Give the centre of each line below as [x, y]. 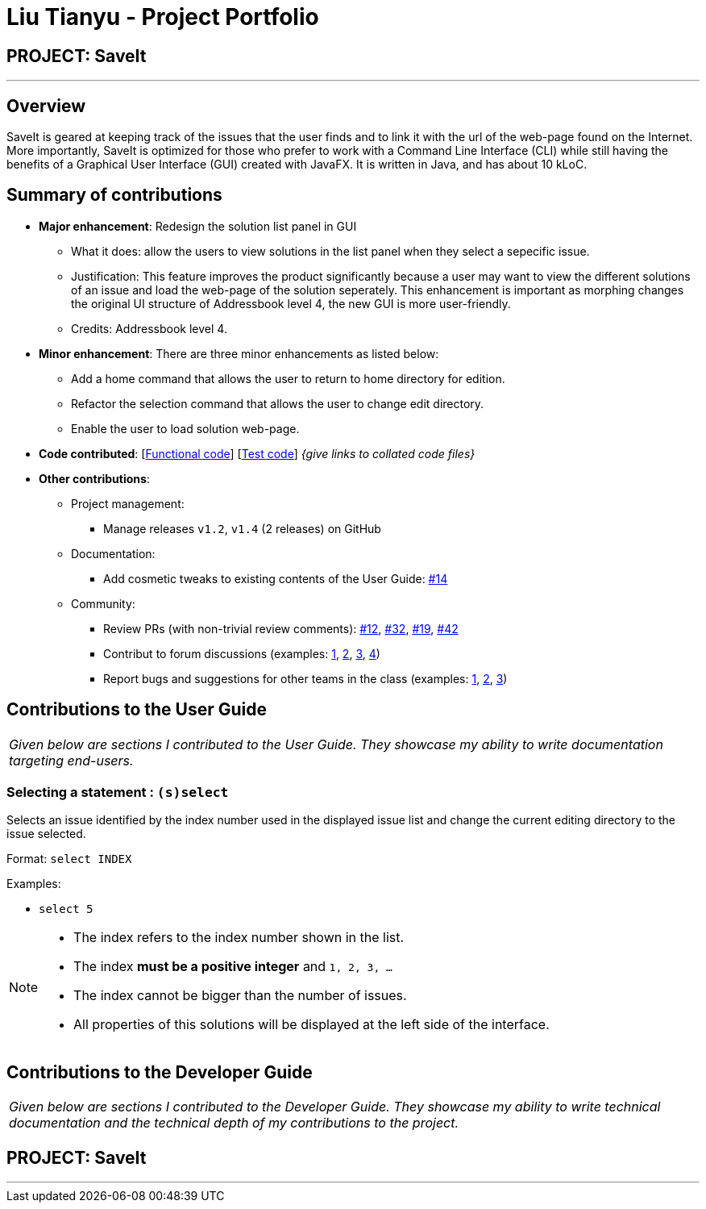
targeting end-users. [71, 760]
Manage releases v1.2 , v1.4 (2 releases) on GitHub [242, 528]
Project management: [128, 503]
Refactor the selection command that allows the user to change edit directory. [278, 403]
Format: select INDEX [69, 859]
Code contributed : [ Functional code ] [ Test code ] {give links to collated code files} [257, 453]
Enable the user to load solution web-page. [185, 428]
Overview [46, 106]
